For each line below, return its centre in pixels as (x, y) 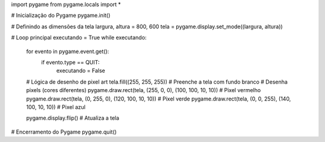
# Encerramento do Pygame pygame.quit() (64, 132)
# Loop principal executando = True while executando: (79, 38)
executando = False (81, 71)
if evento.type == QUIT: (70, 62)
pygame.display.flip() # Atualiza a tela (73, 118)
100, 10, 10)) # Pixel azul (56, 107)
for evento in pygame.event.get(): (68, 51)
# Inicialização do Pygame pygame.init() (61, 16)
